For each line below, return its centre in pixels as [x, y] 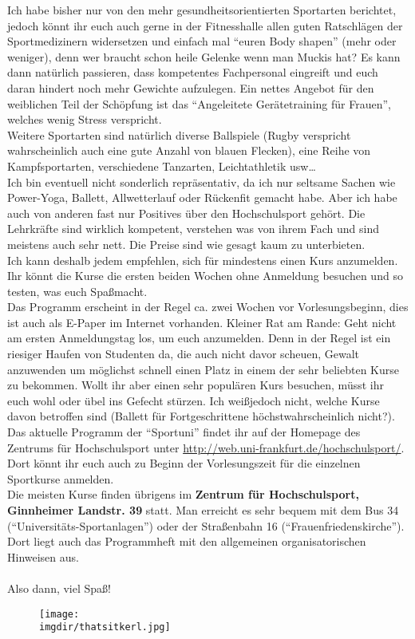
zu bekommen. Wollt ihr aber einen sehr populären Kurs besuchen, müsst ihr [196, 385]
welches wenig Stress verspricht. [85, 119]
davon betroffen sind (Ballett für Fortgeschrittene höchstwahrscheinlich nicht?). [201, 416]
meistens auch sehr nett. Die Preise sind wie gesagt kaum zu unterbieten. [186, 244]
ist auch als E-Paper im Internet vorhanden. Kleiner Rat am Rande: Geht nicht [202, 322]
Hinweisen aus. [43, 556]
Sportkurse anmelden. [61, 478]
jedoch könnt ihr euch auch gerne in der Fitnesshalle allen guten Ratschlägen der [205, 25]
